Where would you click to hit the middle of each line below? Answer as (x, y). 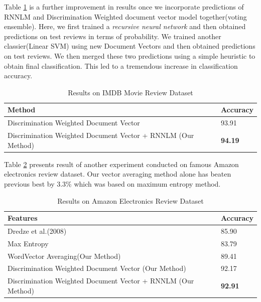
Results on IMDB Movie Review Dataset (130, 92)
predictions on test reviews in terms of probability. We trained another (113, 36)
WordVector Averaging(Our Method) (64, 256)
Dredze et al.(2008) (37, 231)
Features (23, 218)
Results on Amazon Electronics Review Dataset (130, 200)
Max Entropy (28, 243)
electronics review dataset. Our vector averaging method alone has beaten (118, 174)
